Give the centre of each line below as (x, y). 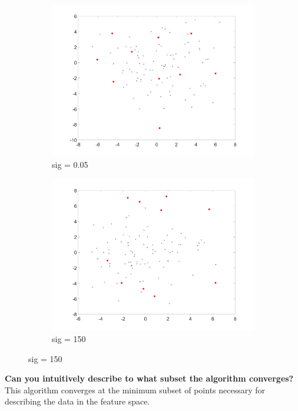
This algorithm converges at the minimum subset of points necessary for (135, 390)
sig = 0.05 (70, 165)
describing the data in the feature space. (77, 401)
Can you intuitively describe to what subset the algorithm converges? (149, 378)
